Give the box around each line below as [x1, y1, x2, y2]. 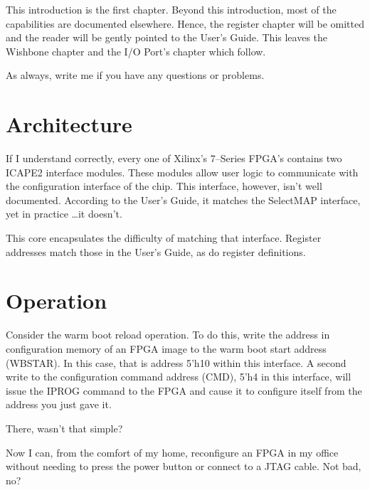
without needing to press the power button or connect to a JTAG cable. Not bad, [6, 459, 361, 474]
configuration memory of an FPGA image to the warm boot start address [6, 341, 327, 356]
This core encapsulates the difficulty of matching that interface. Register [6, 230, 322, 245]
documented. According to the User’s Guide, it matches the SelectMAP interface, [6, 192, 361, 207]
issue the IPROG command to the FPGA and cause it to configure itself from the [6, 383, 362, 398]
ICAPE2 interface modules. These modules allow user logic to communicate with [6, 164, 359, 179]
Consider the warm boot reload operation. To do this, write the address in [6, 327, 330, 342]
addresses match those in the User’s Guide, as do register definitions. [6, 244, 306, 259]
